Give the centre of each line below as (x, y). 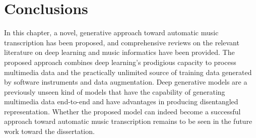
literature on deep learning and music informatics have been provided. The (119, 52)
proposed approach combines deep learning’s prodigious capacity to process (120, 62)
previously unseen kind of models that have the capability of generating (115, 91)
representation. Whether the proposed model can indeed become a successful (122, 111)
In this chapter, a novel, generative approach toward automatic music (111, 32)
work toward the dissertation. (49, 131)
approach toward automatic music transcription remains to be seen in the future (128, 121)
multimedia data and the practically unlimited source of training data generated (128, 72)
